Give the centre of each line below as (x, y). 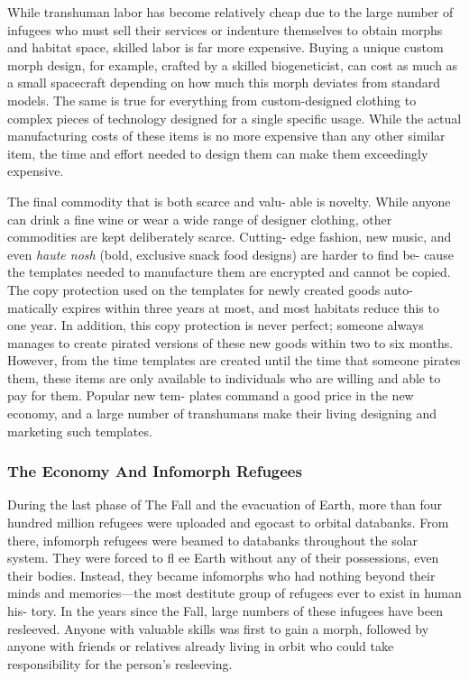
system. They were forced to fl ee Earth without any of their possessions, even (223, 558)
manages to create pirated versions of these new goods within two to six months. (230, 342)
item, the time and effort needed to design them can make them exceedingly (218, 153)
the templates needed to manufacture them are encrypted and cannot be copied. (229, 272)
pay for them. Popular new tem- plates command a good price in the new (211, 395)
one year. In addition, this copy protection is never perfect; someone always (216, 325)
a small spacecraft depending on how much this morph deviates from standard (224, 83)
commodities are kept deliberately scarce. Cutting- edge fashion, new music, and (230, 237)
